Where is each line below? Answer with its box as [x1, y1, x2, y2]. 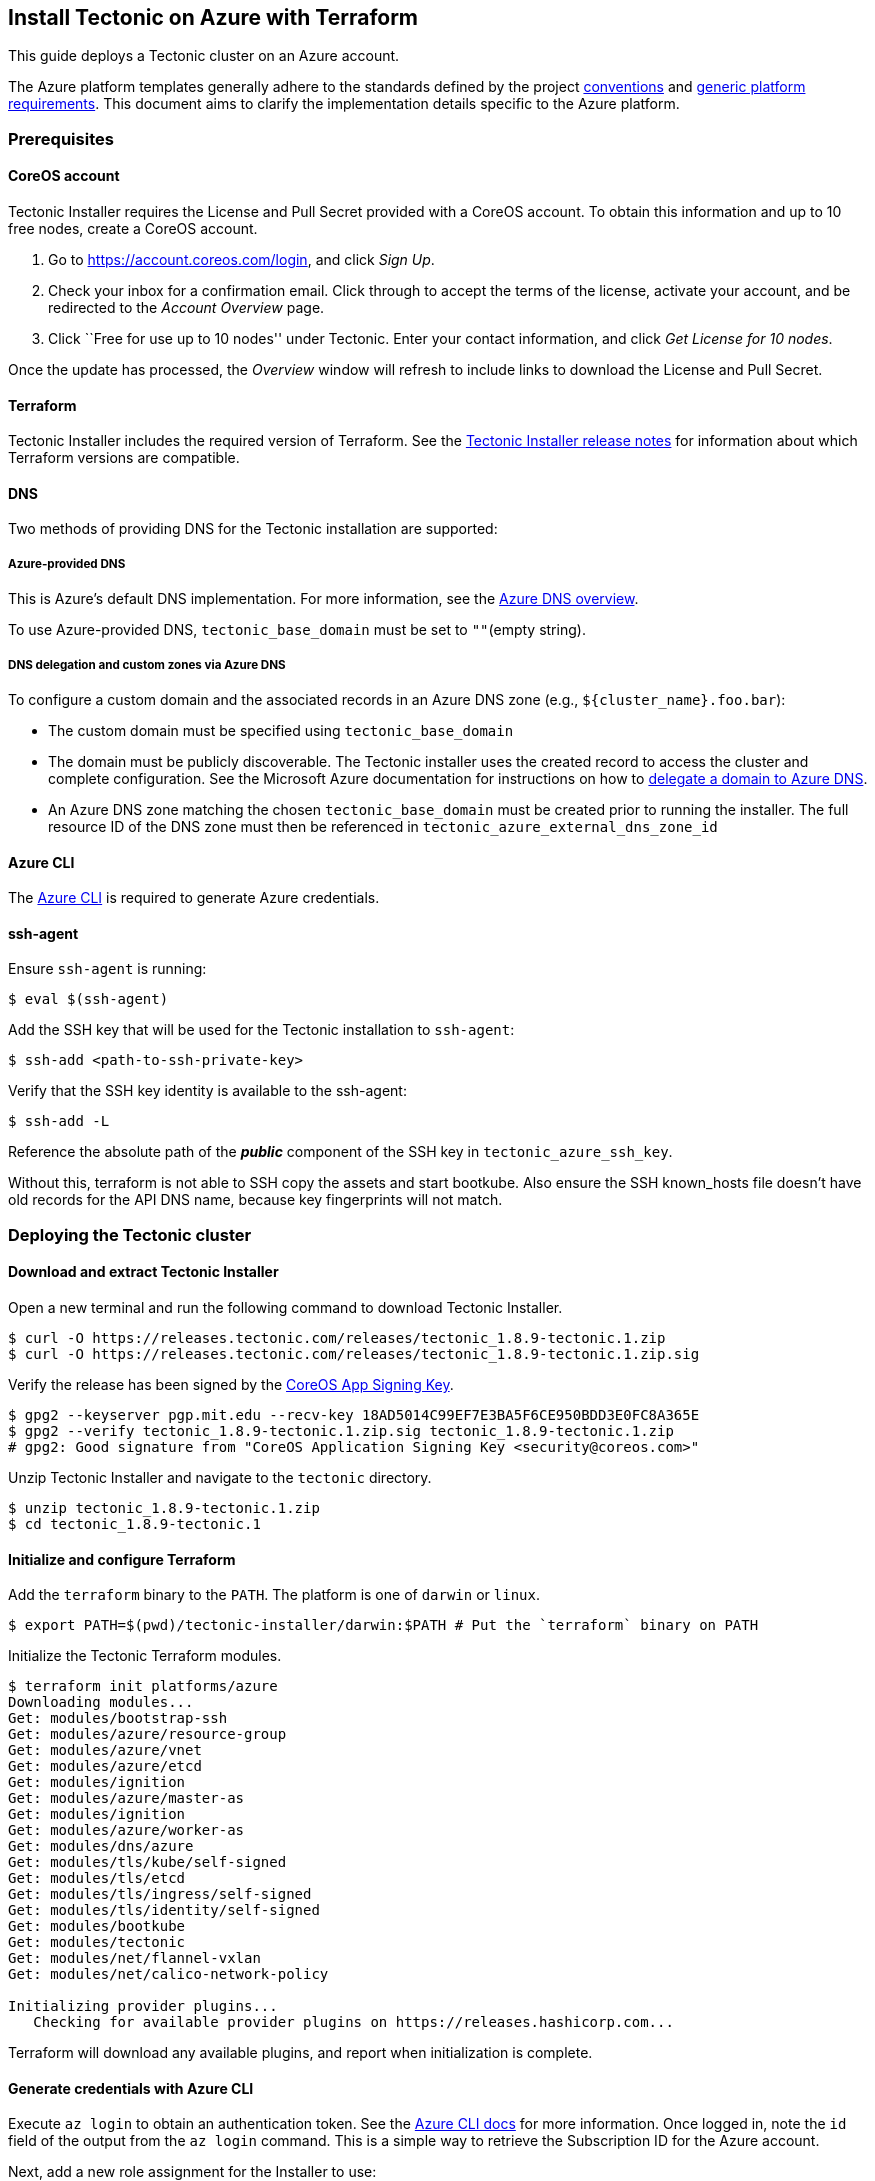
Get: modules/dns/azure [8, 1838, 194, 1855]
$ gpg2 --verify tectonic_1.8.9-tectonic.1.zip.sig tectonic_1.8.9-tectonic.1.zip [8, 1423, 674, 1440]
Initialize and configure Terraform [8, 1550, 236, 1568]
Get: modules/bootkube [8, 1918, 186, 1935]
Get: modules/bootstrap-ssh [8, 1710, 228, 1727]
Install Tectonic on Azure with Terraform [8, 5, 419, 30]
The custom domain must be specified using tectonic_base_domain [48, 722, 514, 740]
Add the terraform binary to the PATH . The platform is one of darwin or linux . [8, 1586, 540, 1604]
